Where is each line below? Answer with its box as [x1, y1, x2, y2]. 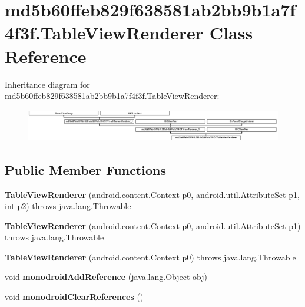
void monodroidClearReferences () [5, 291, 144, 303]
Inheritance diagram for [5, 78, 90, 90]
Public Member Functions [5, 160, 166, 179]
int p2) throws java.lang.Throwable [5, 200, 131, 212]
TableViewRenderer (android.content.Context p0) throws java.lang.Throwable [5, 250, 296, 263]
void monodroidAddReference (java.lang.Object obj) [5, 270, 208, 283]
